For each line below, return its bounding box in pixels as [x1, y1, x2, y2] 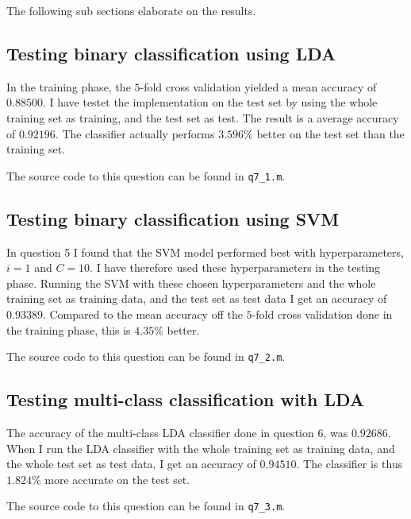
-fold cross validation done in [252, 306, 393, 322]
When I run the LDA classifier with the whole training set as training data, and [6, 440, 395, 456]
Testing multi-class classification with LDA [6, 387, 365, 412]
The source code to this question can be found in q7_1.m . [6, 167, 286, 184]
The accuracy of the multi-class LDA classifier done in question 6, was [6, 424, 348, 441]
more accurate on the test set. [44, 471, 190, 487]
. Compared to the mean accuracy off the [42, 306, 243, 322]
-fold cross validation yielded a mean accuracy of [140, 78, 377, 95]
